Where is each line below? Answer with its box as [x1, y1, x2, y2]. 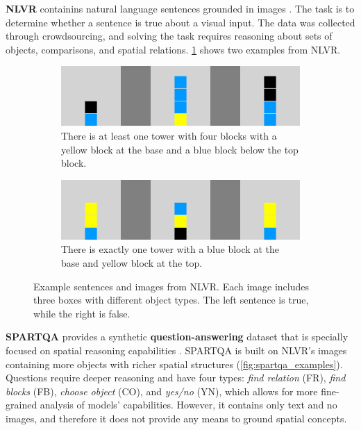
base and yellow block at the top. [61, 255, 203, 270]
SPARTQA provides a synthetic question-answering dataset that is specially [6, 329, 349, 344]
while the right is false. [33, 306, 131, 320]
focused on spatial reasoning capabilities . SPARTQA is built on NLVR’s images [6, 342, 347, 357]
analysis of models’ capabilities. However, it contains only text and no [40, 397, 337, 412]
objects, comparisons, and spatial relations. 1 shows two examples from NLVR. [6, 42, 341, 56]
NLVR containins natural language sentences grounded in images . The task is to [6, 1, 355, 15]
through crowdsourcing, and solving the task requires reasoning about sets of [6, 28, 333, 43]
